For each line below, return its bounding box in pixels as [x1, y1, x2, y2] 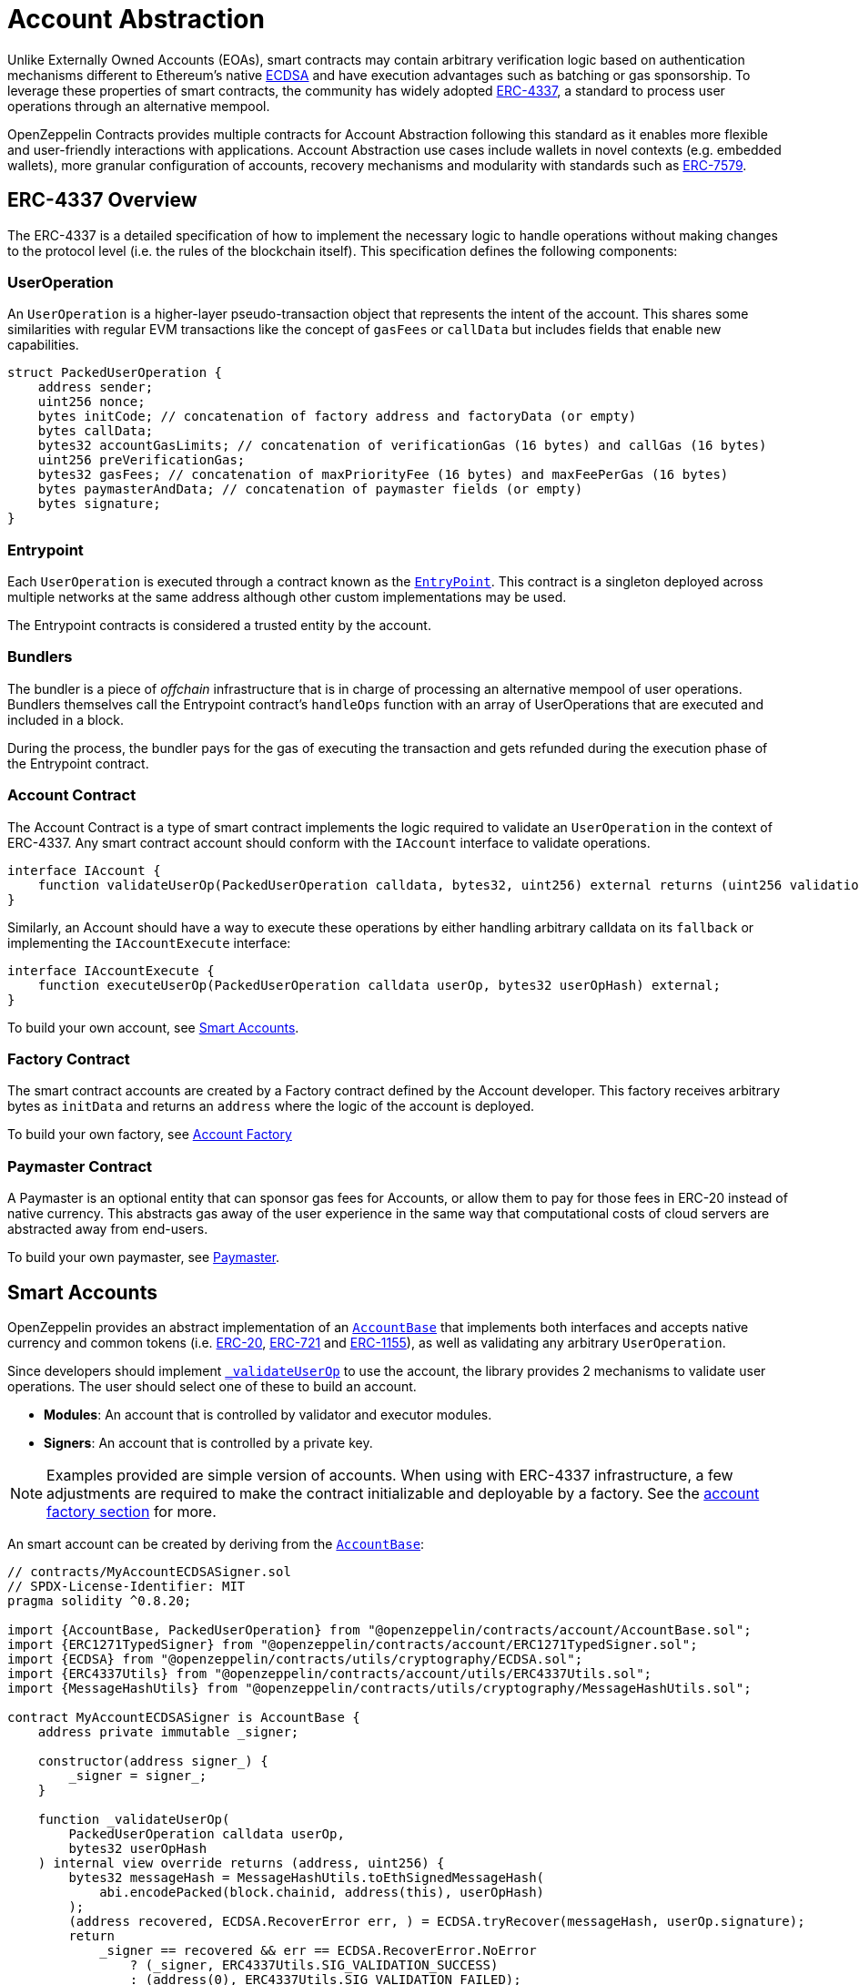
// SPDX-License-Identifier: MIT [7, 1578, 246, 1593]
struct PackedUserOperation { [7, 365, 223, 381]
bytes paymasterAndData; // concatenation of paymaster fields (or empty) [37, 482, 583, 497]
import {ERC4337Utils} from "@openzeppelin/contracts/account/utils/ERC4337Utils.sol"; [7, 1665, 652, 1681]
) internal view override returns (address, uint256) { [37, 1855, 445, 1870]
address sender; [37, 380, 154, 395]
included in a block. [7, 711, 125, 728]
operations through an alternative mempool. [7, 97, 270, 114]
